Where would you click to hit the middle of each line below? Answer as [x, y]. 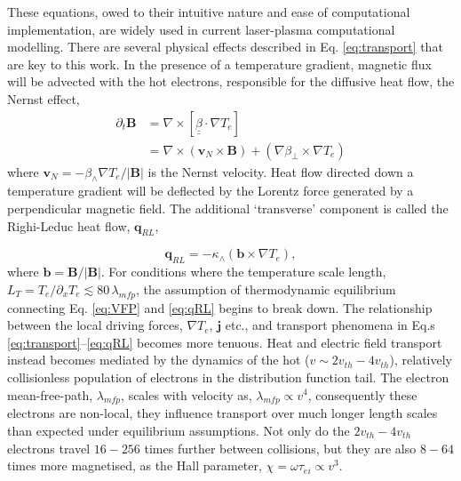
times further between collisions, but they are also [280, 448]
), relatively [421, 360]
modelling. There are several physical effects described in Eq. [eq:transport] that [225, 47]
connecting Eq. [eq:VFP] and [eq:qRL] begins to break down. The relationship [220, 307]
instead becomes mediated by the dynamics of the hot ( [159, 360]
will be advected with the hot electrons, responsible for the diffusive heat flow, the [231, 81]
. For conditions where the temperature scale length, [243, 272]
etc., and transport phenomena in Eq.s [330, 325]
